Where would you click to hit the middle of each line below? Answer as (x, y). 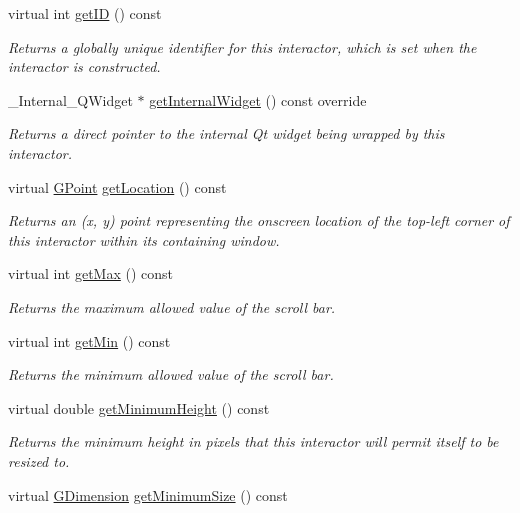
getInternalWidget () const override (258, 99)
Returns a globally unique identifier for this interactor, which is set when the (242, 46)
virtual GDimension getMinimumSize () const (148, 494)
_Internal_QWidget (70, 99)
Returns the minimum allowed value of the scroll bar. (171, 374)
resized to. (39, 460)
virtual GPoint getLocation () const (117, 186)
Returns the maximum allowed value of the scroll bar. (172, 306)
